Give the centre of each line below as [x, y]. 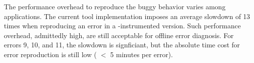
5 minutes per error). [142, 54]
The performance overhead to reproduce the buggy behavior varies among [115, 6]
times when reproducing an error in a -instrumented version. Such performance [122, 26]
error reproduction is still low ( [50, 54]
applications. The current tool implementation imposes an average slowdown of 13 [127, 16]
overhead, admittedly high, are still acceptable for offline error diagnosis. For [119, 35]
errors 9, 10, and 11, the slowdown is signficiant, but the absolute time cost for [122, 45]
